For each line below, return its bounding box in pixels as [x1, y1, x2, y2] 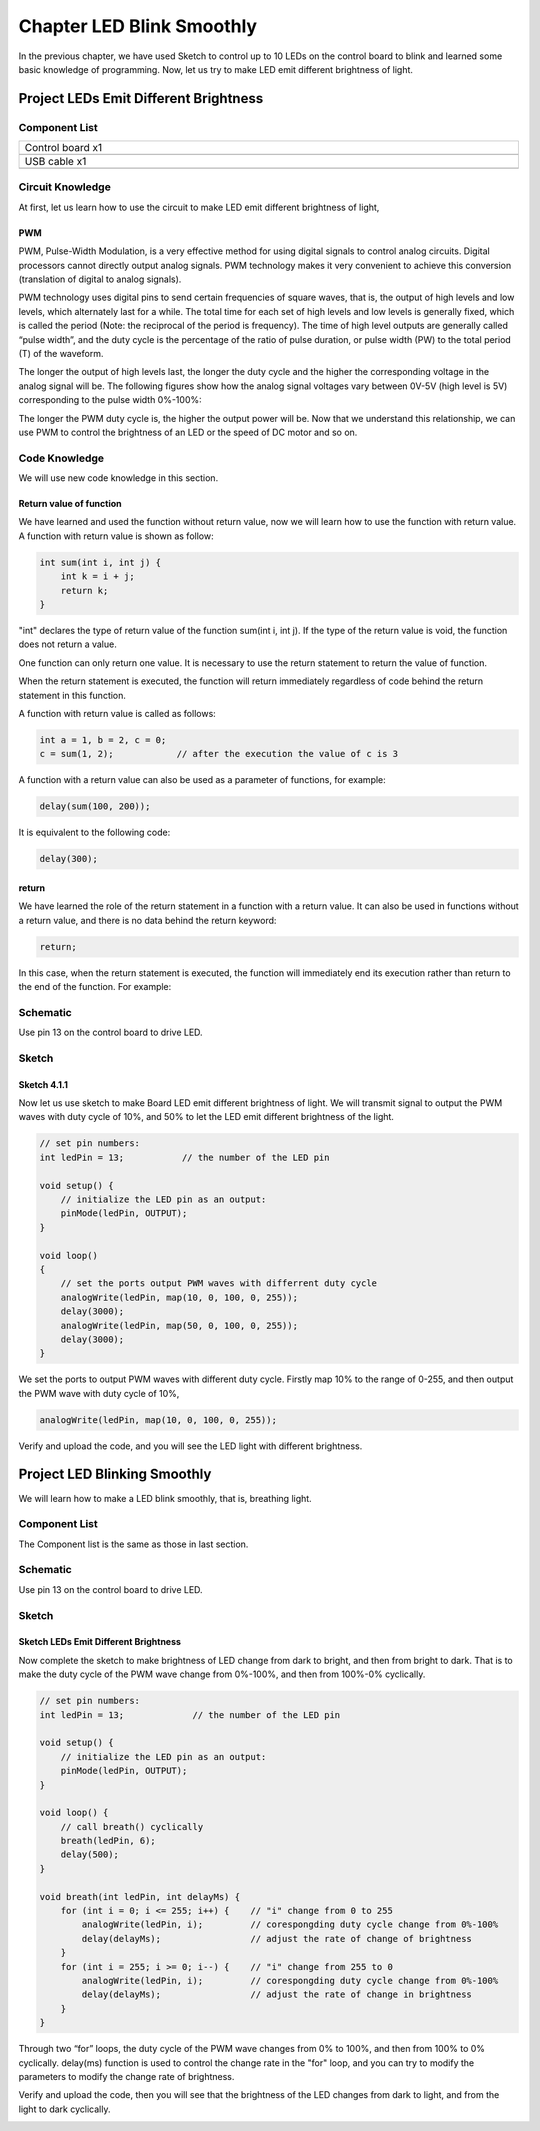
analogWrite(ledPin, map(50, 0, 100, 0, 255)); [60, 1320, 299, 1331]
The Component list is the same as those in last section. [18, 1538, 249, 1550]
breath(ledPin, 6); [60, 1835, 157, 1847]
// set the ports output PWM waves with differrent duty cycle [60, 1278, 378, 1289]
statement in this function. [18, 689, 127, 701]
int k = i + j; [60, 571, 135, 582]
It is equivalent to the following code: [18, 826, 171, 839]
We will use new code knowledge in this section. [18, 472, 219, 484]
